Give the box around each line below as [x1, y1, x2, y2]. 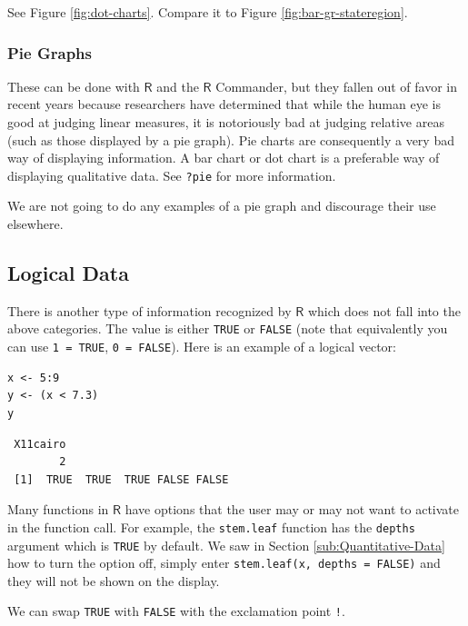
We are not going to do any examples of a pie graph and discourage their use [7, 196, 436, 215]
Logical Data [7, 259, 129, 287]
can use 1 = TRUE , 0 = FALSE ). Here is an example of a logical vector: [7, 337, 396, 356]
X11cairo [14, 437, 66, 451]
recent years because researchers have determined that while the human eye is [7, 94, 441, 114]
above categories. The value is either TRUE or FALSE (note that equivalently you [7, 319, 448, 338]
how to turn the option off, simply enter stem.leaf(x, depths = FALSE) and [7, 553, 441, 572]
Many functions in [7, 500, 109, 519]
